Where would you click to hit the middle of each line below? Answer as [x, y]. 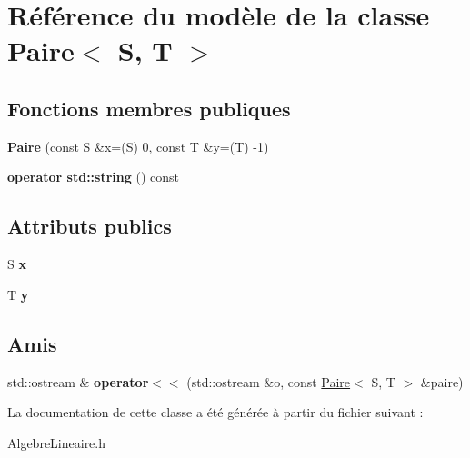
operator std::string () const [93, 177]
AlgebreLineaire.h [57, 442]
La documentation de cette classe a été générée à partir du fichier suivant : [215, 412]
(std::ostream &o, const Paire [269, 381]
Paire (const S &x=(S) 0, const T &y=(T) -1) [138, 146]
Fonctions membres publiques [149, 108]
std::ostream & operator [78, 381]
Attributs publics [90, 226]
